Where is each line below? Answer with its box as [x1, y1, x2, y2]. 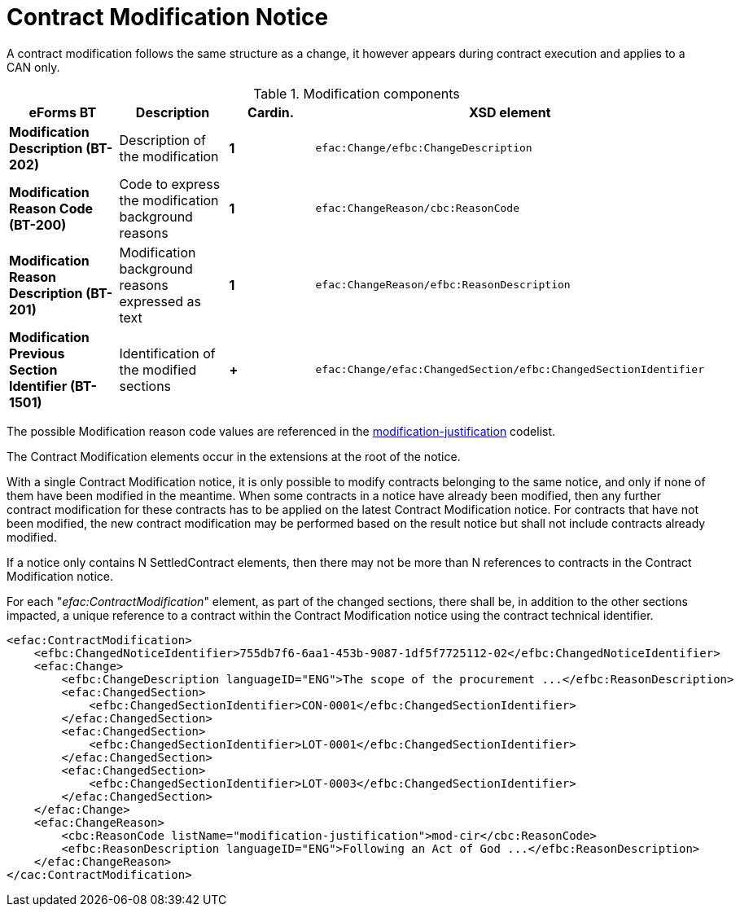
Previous [9, 345, 65, 362]
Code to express [119, 175, 221, 192]
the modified [119, 361, 197, 378]
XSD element [468, 103, 551, 121]
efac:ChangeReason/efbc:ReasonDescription [315, 279, 571, 292]
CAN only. [7, 59, 60, 74]
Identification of [119, 345, 216, 362]
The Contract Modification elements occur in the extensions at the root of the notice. [7, 449, 461, 463]
